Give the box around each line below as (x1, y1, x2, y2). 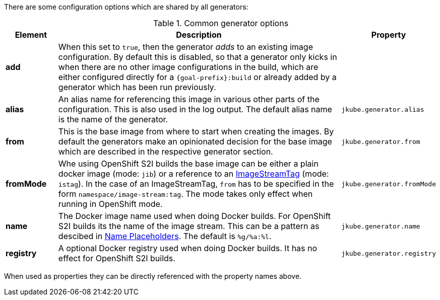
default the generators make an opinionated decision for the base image (58, 136, 332, 146)
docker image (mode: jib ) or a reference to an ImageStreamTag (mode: (58, 169, 329, 179)
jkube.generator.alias (341, 105, 424, 113)
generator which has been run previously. (58, 82, 216, 92)
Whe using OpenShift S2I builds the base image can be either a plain (58, 159, 319, 169)
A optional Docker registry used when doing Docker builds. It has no (58, 243, 318, 253)
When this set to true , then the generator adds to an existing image (58, 42, 313, 52)
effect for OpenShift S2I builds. (58, 253, 175, 263)
